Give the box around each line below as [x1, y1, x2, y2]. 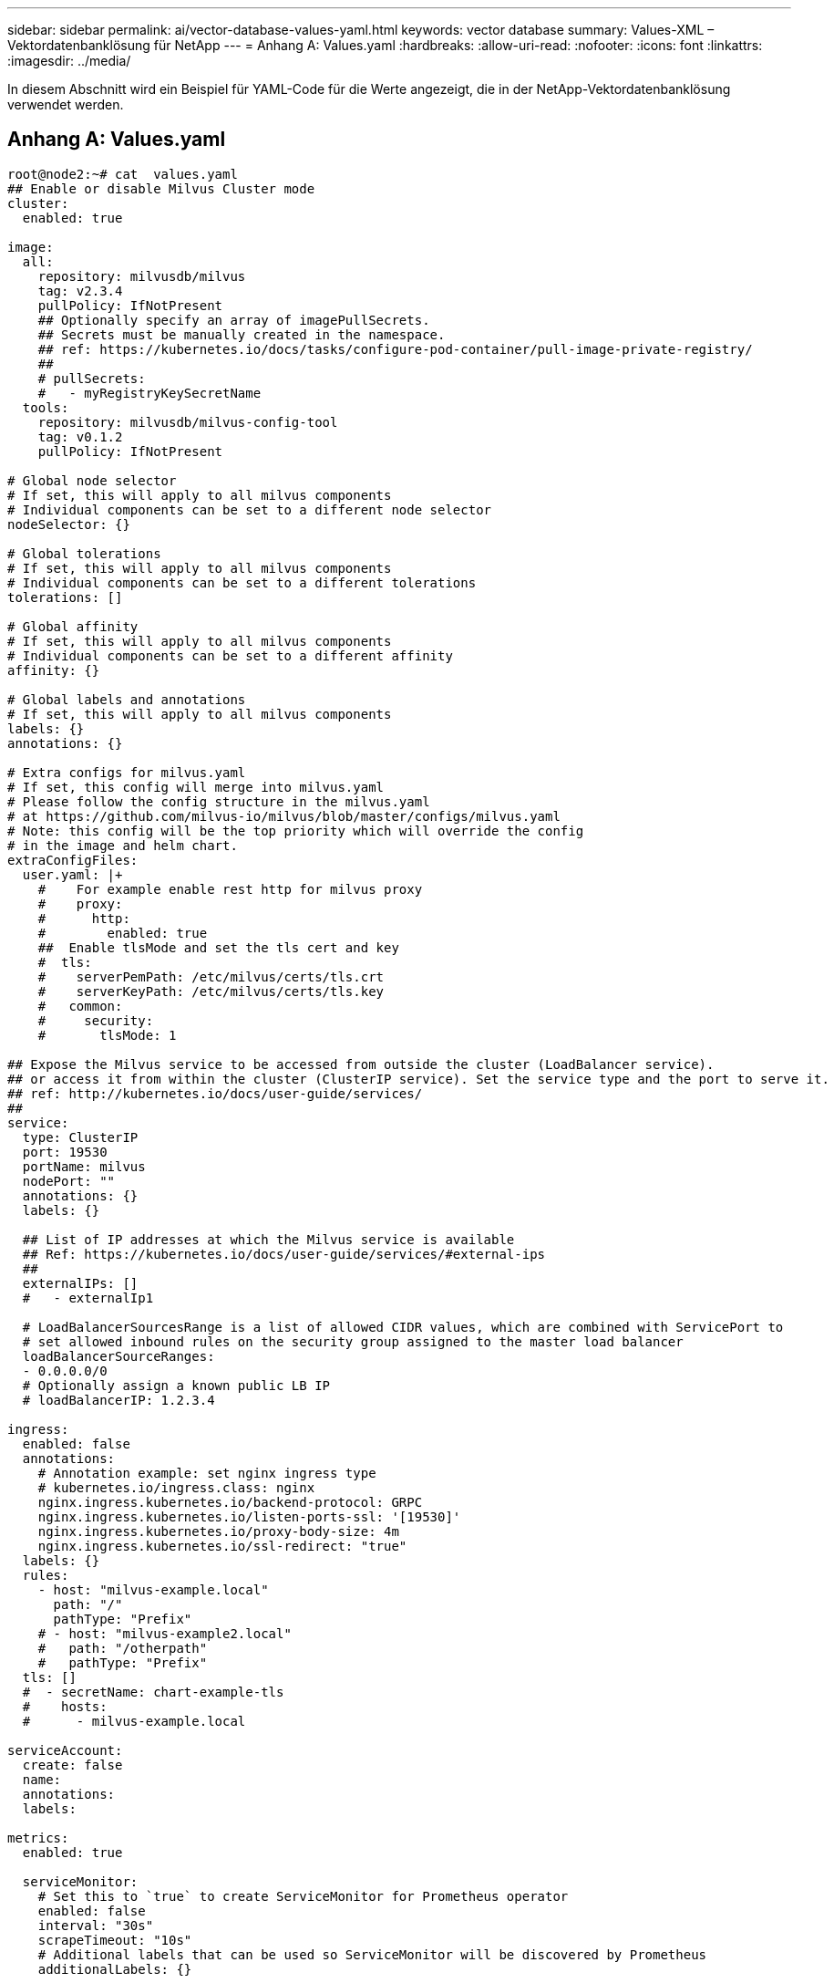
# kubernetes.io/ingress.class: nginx [37, 1479, 315, 1495]
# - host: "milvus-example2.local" [37, 1625, 292, 1641]
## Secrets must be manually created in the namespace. [37, 327, 446, 342]
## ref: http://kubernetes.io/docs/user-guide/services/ [7, 1085, 423, 1101]
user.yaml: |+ [22, 867, 123, 882]
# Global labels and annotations [7, 691, 246, 707]
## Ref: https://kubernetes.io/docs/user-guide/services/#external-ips [22, 1246, 546, 1261]
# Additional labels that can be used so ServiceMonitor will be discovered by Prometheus [37, 1947, 707, 1962]
